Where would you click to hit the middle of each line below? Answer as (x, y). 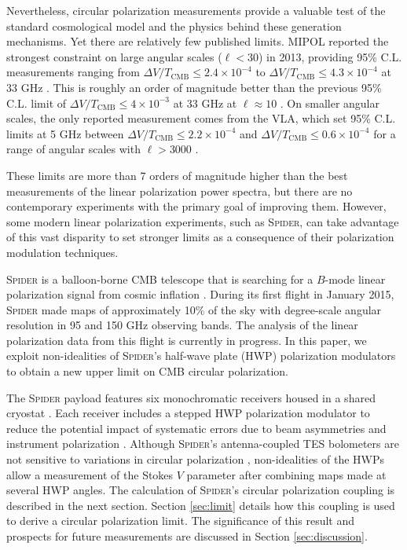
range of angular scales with (73, 149)
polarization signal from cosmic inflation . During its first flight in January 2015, (200, 294)
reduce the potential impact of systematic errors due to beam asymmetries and (196, 428)
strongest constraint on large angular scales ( (114, 56)
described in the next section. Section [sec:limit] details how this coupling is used (201, 505)
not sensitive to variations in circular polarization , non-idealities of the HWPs (196, 459)
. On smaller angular (330, 103)
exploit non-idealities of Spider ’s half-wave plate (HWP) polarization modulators (201, 356)
